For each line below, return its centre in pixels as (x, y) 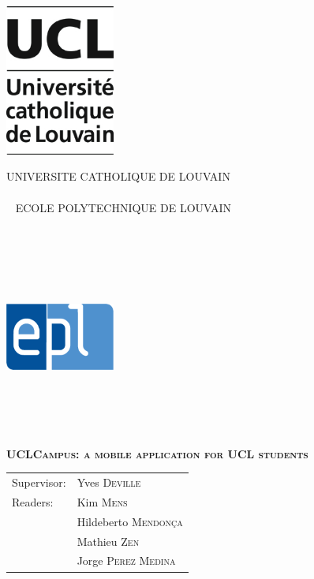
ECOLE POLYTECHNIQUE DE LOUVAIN (123, 207)
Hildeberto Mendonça (130, 521)
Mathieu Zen (108, 541)
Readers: (33, 501)
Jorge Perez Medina (126, 560)
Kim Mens (102, 501)
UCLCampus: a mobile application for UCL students (157, 453)
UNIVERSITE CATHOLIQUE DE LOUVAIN (118, 176)
